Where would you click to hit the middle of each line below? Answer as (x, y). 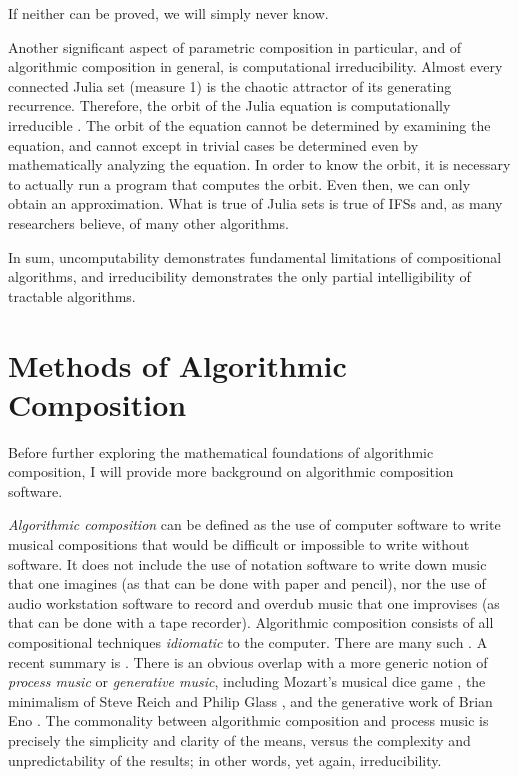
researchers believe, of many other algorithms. (148, 222)
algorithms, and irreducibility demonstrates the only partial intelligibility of (239, 276)
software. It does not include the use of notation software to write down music (247, 563)
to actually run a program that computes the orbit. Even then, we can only (239, 183)
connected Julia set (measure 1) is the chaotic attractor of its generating (230, 85)
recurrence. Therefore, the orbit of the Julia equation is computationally (229, 105)
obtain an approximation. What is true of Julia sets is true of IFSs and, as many (255, 203)
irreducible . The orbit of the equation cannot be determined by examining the (249, 124)
